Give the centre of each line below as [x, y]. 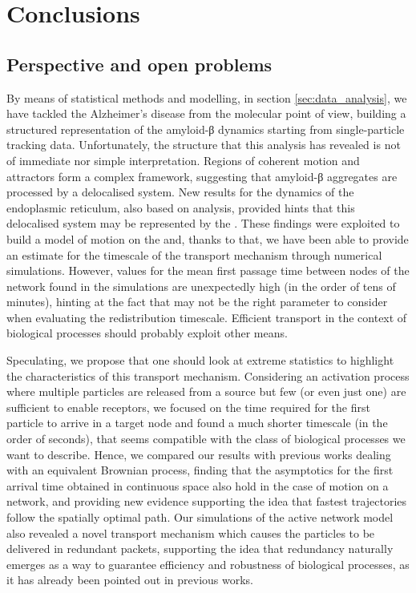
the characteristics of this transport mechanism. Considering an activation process [208, 375]
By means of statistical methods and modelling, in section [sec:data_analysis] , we [207, 97]
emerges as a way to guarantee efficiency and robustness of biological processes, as [208, 564]
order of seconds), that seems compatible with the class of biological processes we [206, 439]
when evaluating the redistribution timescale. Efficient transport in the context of [207, 317]
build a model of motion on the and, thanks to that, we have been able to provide [208, 238]
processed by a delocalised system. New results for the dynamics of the [180, 192]
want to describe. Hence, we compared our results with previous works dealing [199, 454]
